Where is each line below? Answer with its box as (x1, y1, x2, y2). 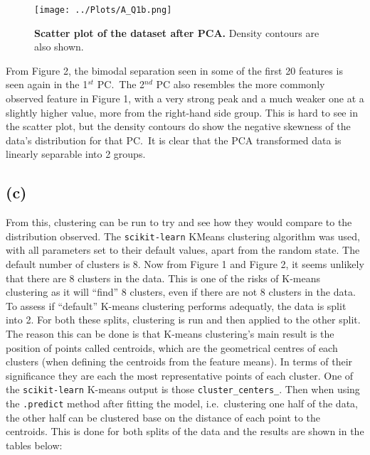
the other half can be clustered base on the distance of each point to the (6, 409, 321, 424)
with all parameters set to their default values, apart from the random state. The (6, 242, 360, 257)
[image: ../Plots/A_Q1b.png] (34, 5, 172, 15)
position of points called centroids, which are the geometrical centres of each (6, 340, 338, 355)
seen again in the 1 (6, 77, 88, 92)
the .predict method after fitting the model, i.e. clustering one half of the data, (6, 396, 358, 411)
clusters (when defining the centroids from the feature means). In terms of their (6, 354, 353, 369)
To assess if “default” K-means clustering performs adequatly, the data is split (6, 298, 347, 313)
